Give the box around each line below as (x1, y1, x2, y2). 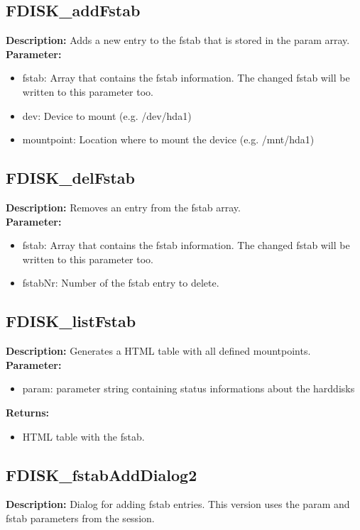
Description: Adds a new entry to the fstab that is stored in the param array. (6, 33, 350, 48)
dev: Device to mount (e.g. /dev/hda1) (22, 108, 192, 123)
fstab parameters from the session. (6, 510, 155, 525)
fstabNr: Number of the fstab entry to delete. (22, 275, 219, 290)
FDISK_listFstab (6, 310, 136, 332)
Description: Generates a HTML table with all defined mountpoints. (6, 343, 311, 358)
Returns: (6, 404, 50, 419)
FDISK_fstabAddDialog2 (6, 463, 197, 485)
